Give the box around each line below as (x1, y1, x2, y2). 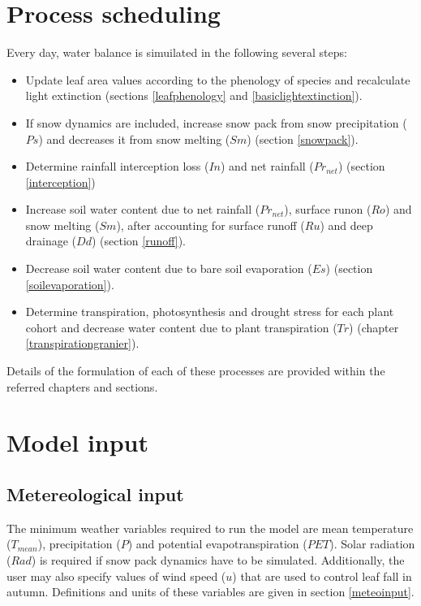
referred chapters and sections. (6, 378, 158, 395)
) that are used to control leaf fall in (232, 567, 412, 584)
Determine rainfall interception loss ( (25, 158, 209, 175)
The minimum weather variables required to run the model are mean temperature (6, 519, 414, 536)
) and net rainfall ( (221, 158, 314, 175)
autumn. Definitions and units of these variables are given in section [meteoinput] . (6, 583, 415, 600)
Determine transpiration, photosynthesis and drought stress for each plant (25, 303, 394, 320)
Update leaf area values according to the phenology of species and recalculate (25, 71, 410, 88)
